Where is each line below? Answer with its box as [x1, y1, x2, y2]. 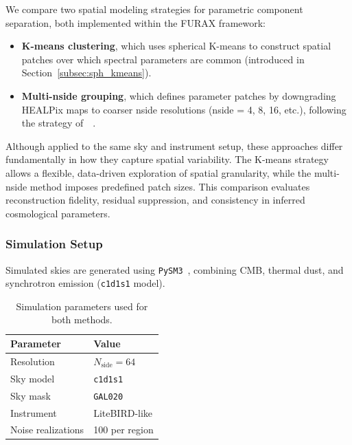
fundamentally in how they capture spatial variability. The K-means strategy [5, 152, 329, 166]
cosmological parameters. [5, 206, 110, 220]
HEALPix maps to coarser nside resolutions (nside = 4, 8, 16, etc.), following [21, 102, 347, 116]
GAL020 [93, 391, 124, 402]
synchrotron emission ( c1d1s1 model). [5, 276, 165, 290]
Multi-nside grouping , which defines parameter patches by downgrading [21, 88, 336, 102]
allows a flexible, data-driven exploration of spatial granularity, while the [5, 165, 312, 180]
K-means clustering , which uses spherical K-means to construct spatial [21, 39, 331, 53]
